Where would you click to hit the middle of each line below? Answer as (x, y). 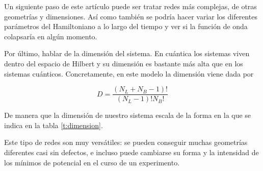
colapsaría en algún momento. (51, 36)
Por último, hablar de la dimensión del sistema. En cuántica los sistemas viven (127, 53)
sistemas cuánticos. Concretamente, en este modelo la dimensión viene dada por (129, 73)
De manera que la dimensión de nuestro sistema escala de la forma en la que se (128, 115)
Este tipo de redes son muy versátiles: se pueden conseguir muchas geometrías (126, 142)
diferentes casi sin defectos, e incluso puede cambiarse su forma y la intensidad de (131, 152)
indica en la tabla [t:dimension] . (54, 125)
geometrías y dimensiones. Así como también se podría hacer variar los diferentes (131, 16)
